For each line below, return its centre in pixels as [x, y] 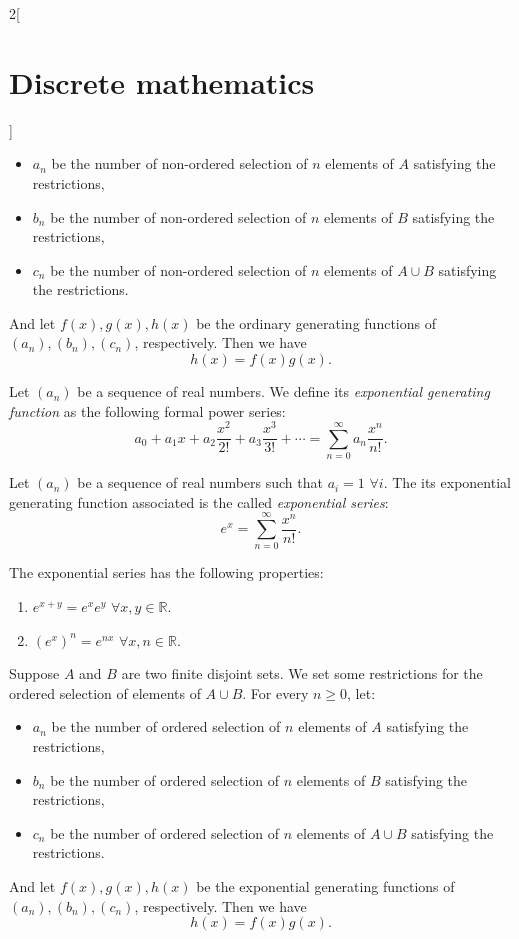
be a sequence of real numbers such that [200, 482]
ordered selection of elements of [105, 692]
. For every [275, 692]
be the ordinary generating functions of [316, 322]
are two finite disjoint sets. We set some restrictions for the [302, 673]
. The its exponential [447, 482]
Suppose [34, 673]
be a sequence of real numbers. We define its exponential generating [283, 391]
